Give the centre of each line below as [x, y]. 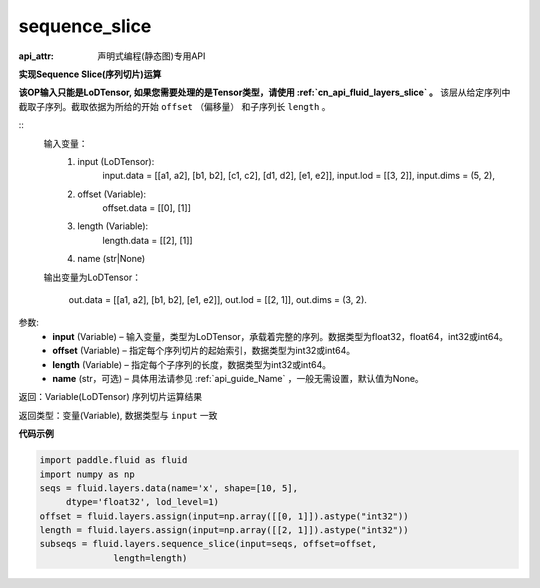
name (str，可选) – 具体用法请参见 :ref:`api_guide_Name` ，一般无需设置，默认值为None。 [238, 378]
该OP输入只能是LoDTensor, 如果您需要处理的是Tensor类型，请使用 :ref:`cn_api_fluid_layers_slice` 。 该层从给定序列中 [264, 92]
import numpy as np [87, 474]
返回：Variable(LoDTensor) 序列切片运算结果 [110, 397]
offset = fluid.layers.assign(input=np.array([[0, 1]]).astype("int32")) [224, 516]
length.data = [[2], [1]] [148, 240]
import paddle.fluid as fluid [113, 460]
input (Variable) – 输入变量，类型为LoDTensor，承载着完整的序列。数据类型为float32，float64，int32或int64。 [280, 336]
